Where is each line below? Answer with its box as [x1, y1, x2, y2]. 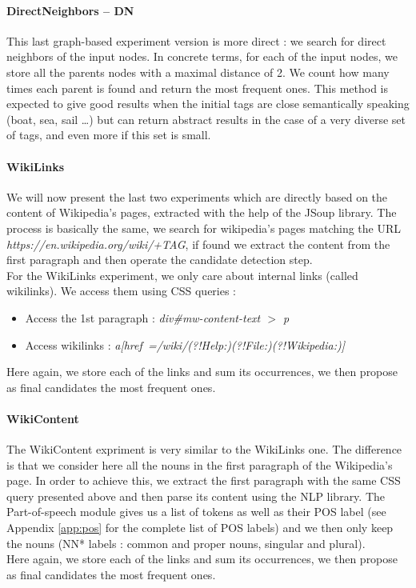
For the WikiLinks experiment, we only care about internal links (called [6, 266, 358, 283]
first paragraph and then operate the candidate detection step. [6, 251, 313, 268]
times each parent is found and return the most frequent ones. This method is [6, 79, 388, 96]
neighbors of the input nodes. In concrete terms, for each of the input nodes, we [6, 48, 398, 65]
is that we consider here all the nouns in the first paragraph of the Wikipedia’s [6, 456, 393, 473]
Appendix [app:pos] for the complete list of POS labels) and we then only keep [6, 519, 394, 536]
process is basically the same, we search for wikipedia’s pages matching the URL [6, 219, 401, 236]
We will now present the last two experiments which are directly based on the [6, 188, 388, 205]
